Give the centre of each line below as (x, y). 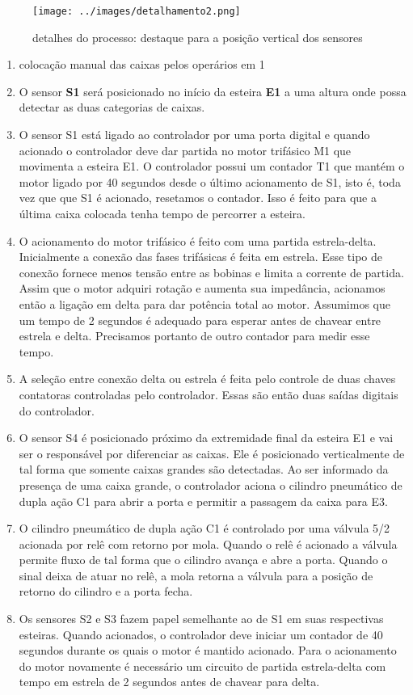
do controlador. (57, 410)
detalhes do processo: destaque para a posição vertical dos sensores (198, 37)
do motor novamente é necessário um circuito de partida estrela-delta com (202, 666)
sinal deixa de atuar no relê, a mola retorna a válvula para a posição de (196, 575)
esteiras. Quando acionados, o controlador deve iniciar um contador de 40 (201, 634)
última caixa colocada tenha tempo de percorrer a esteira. (162, 213)
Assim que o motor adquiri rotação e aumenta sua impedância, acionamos (202, 288)
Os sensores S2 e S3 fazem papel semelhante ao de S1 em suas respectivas (201, 619)
